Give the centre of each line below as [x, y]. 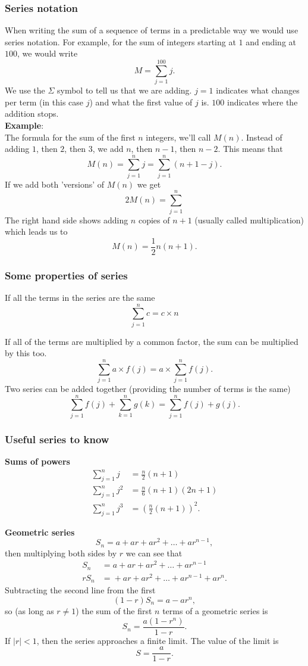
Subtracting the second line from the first [80, 590]
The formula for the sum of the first [70, 137]
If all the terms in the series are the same [80, 297]
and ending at [271, 41]
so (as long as [29, 610]
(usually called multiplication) [249, 220]
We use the [25, 90]
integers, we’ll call [178, 137]
